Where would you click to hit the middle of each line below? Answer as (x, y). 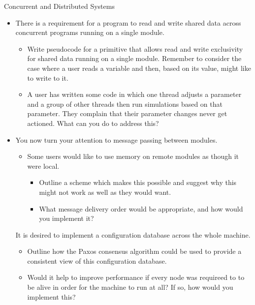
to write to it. (48, 77)
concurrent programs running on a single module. (90, 32)
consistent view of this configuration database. (97, 260)
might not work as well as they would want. (105, 192)
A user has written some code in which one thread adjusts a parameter (134, 94)
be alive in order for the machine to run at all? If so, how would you (130, 287)
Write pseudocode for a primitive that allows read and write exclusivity (135, 48)
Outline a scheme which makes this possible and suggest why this (138, 182)
